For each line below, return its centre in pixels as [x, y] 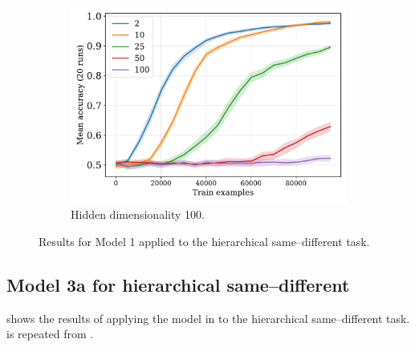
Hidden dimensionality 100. [138, 214]
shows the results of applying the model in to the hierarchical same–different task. [208, 318]
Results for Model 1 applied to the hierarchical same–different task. [204, 241]
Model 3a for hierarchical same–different [178, 284]
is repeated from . [50, 334]
